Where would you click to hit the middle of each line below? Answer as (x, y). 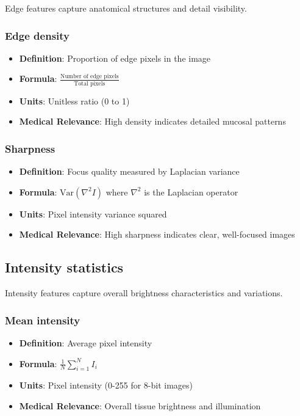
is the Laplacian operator (191, 192)
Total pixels (90, 83)
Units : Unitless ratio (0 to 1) (74, 100)
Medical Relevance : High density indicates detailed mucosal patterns (152, 121)
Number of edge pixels (90, 77)
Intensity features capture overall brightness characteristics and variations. (144, 293)
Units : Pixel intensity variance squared (93, 213)
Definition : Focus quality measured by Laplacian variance (129, 171)
